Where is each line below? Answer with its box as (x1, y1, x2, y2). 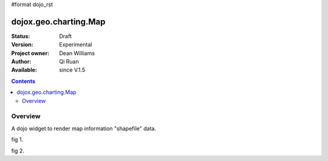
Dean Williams (59, 49, 95, 57)
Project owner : (11, 49, 50, 57)
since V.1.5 (59, 67, 86, 74)
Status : (11, 32, 30, 39)
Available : (11, 67, 38, 74)
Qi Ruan (59, 58, 79, 65)
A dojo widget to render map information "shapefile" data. (11, 125, 156, 132)
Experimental (59, 41, 92, 48)
